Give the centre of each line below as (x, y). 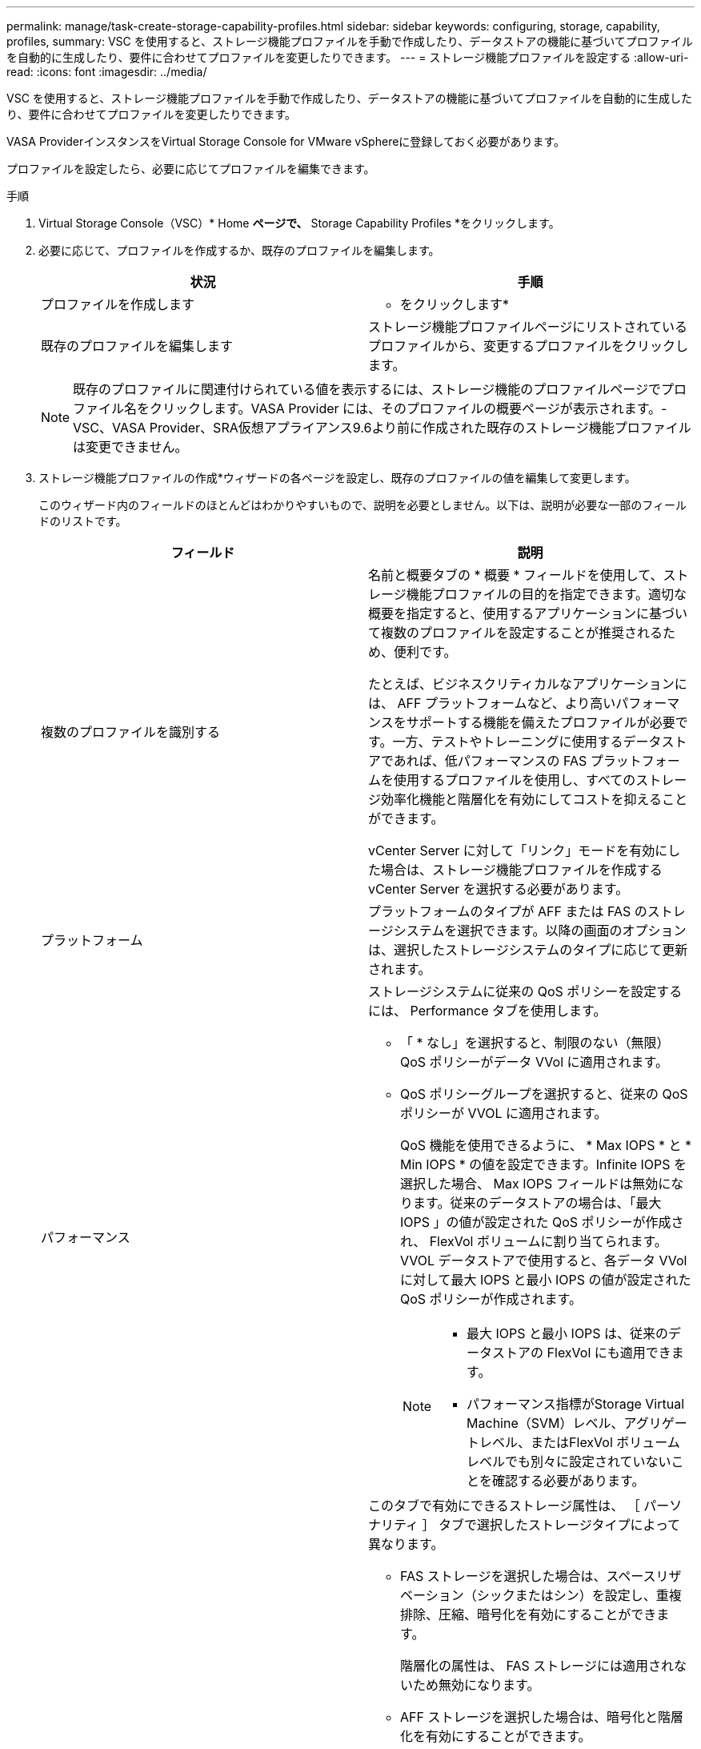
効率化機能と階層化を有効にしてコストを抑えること (535, 799)
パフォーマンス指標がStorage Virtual (576, 1404)
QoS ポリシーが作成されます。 (491, 1299)
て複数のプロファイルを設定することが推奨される (516, 633)
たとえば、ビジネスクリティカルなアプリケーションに (528, 684)
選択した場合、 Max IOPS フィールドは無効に (536, 1184)
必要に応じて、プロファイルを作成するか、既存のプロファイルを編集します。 (239, 250)
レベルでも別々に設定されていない (569, 1462)
